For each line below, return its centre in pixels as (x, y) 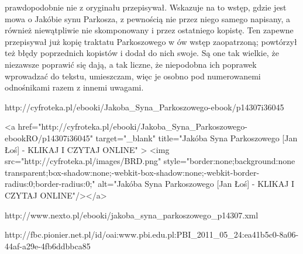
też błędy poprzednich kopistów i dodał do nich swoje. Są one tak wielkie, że (142, 53)
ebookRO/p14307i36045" (49, 138)
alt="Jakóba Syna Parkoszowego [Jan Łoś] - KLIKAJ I (196, 184)
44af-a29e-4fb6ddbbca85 (48, 246)
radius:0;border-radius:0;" (50, 184)
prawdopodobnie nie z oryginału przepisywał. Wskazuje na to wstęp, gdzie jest (146, 7)
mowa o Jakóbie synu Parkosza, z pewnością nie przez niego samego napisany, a (148, 18)
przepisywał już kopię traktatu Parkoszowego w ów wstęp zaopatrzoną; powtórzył (151, 41)
